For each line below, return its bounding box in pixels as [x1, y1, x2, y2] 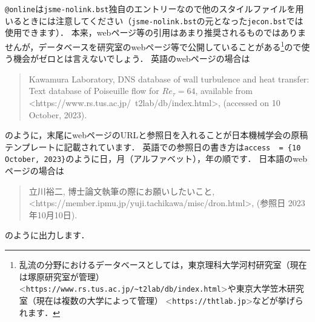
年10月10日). [28, 208, 78, 221]
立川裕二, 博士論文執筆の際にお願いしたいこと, [28, 184, 215, 197]
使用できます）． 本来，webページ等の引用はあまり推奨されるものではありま [5, 26, 307, 39]
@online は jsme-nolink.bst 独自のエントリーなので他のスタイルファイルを [5, 2, 296, 15]
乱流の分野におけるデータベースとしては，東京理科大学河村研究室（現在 [19, 258, 307, 270]
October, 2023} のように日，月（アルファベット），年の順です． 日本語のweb [5, 152, 307, 165]
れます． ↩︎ [19, 306, 60, 318]
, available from [195, 84, 253, 97]
